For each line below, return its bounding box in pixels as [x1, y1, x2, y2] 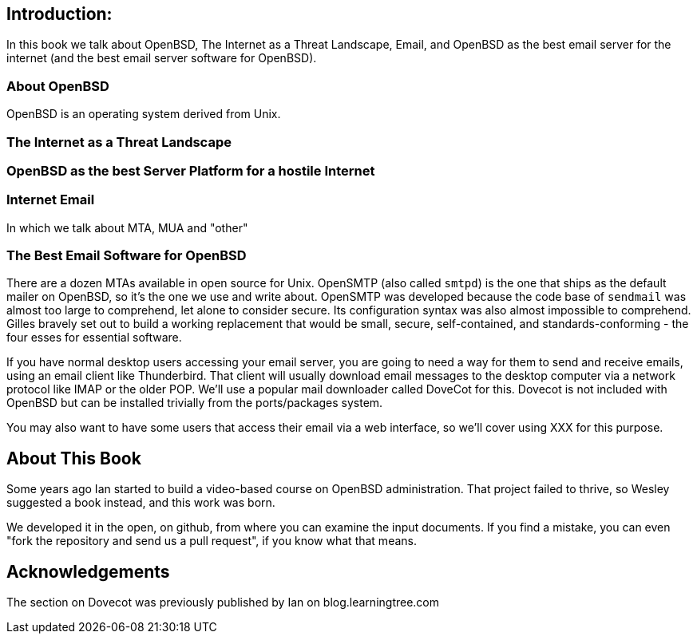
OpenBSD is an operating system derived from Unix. [6, 107, 281, 121]
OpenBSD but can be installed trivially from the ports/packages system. [6, 396, 383, 410]
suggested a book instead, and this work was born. [6, 496, 275, 510]
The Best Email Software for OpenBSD [6, 247, 247, 264]
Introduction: [6, 4, 113, 24]
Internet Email [6, 192, 95, 208]
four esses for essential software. [6, 330, 182, 345]
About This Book [6, 448, 141, 468]
